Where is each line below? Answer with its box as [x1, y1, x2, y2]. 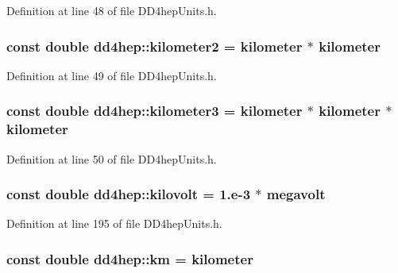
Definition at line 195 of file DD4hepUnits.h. [6, 215, 222, 232]
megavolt [266, 184, 326, 204]
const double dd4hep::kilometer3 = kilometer [6, 101, 303, 121]
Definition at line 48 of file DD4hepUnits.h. [6, 2, 217, 18]
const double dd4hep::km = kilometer [6, 248, 253, 268]
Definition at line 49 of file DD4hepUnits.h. [6, 67, 217, 83]
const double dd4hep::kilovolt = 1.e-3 [6, 184, 251, 204]
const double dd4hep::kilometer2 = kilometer [6, 36, 303, 56]
